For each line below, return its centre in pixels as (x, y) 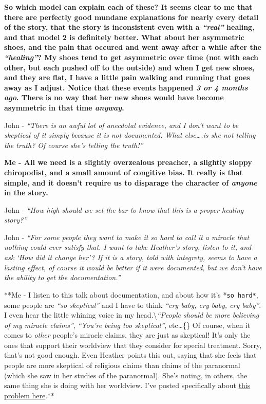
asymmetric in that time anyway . (64, 107)
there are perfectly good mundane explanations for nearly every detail (131, 17)
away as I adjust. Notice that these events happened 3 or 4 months (126, 87)
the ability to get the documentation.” (62, 277)
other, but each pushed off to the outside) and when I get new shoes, (129, 67)
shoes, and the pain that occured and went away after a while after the (133, 47)
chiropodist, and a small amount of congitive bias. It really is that (123, 172)
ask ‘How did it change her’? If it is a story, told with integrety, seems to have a (131, 257)
